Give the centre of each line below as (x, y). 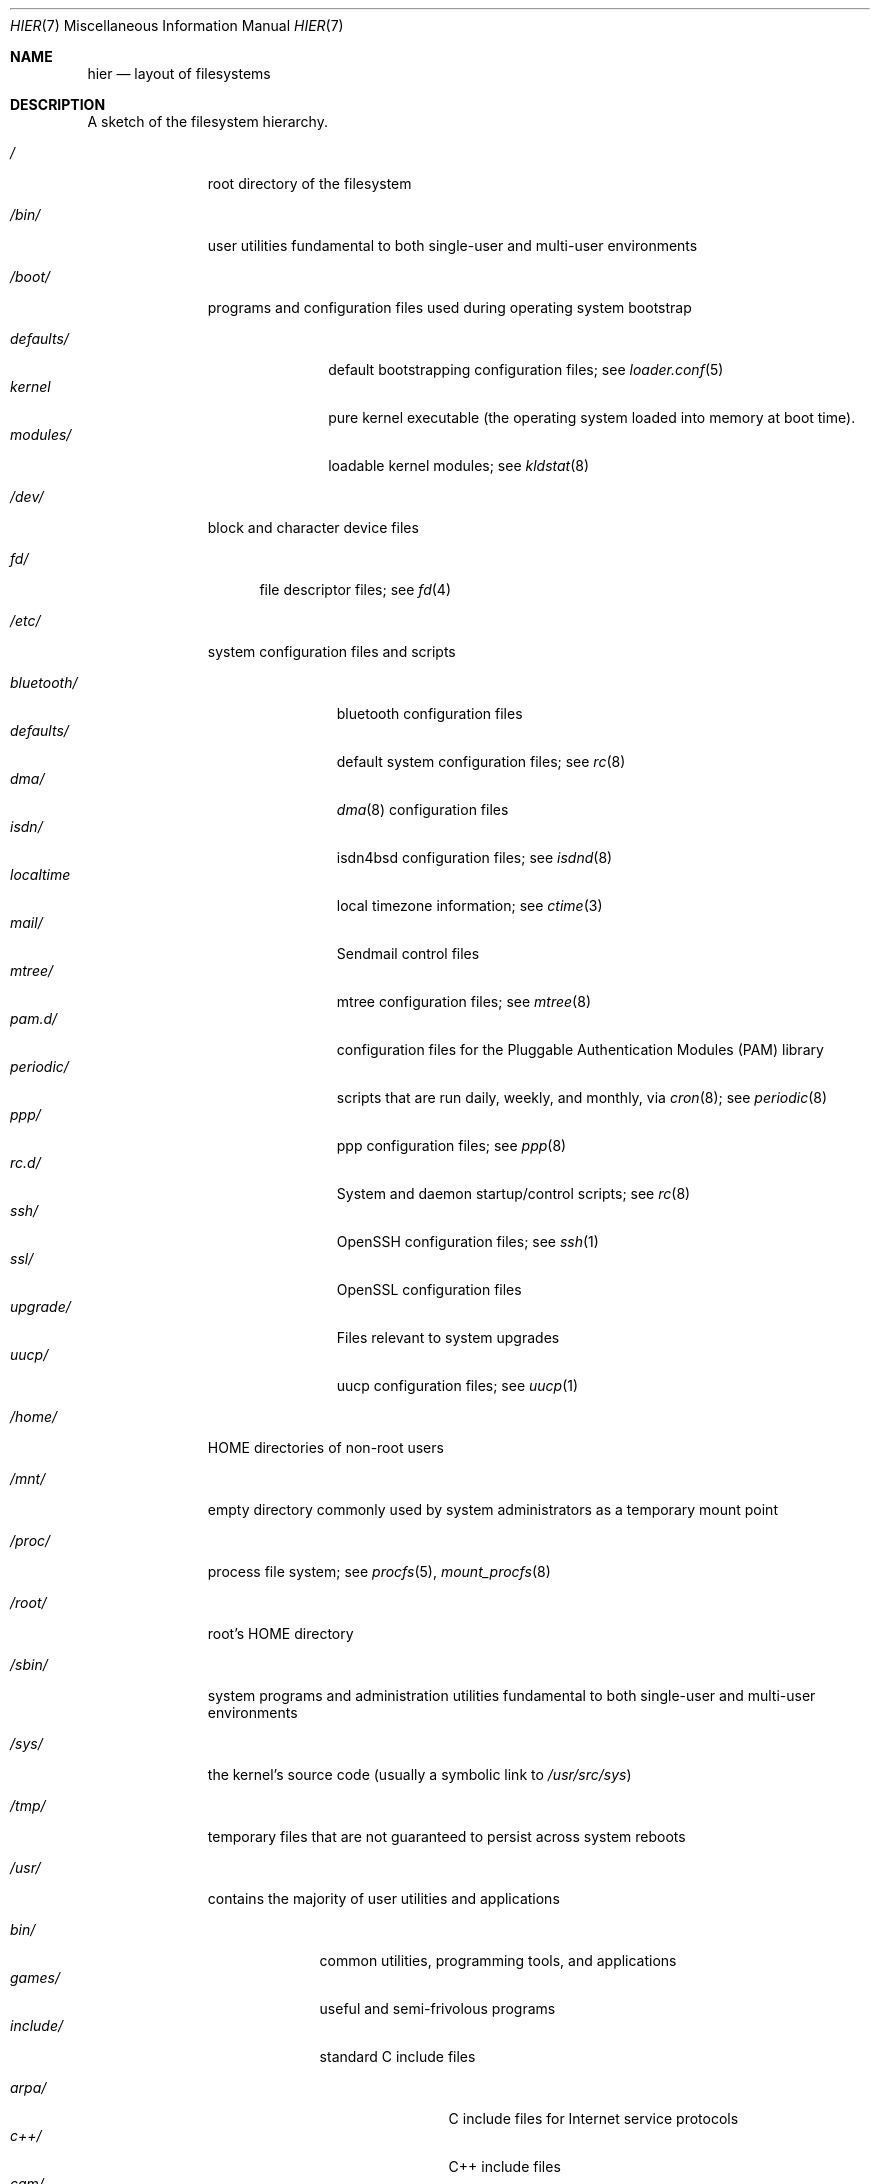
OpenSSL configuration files (429, 1289)
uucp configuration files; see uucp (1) (457, 1385)
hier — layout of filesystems (179, 73)
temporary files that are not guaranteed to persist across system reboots (446, 1836)
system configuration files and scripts (331, 651)
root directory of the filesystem (309, 183)
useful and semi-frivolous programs (437, 2008)
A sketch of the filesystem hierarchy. (207, 121)
